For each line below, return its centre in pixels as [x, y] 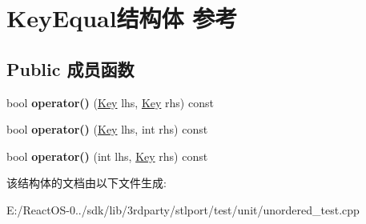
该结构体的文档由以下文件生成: [86, 183]
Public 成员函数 [70, 68]
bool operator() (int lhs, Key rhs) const [107, 156]
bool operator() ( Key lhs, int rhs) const [107, 129]
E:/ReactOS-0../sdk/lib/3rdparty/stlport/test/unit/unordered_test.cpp [183, 209]
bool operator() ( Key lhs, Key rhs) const [110, 102]
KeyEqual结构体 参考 [122, 18]
